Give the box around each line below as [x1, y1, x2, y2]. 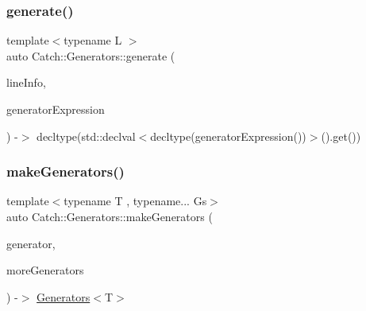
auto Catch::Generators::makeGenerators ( [6, 208, 213, 224]
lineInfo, [6, 74, 46, 91]
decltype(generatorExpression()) [150, 127, 306, 144]
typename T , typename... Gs [64, 192, 207, 209]
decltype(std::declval [37, 127, 136, 144]
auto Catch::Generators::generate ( [6, 47, 175, 64]
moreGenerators [6, 262, 84, 278]
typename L [64, 32, 122, 49]
